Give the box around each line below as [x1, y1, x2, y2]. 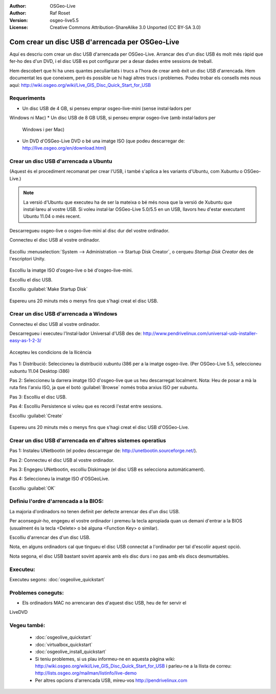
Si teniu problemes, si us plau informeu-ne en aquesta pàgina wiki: [35, 656, 176, 662]
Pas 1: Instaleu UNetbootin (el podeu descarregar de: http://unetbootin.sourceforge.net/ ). [9, 447, 197, 454]
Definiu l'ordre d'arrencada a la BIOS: [9, 498, 104, 505]
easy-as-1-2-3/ [9, 338, 42, 344]
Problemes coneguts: [9, 589, 64, 596]
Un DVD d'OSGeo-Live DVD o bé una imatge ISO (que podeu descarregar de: [22, 138, 185, 144]
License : [9, 25, 28, 31]
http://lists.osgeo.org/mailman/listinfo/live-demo [35, 670, 137, 676]
